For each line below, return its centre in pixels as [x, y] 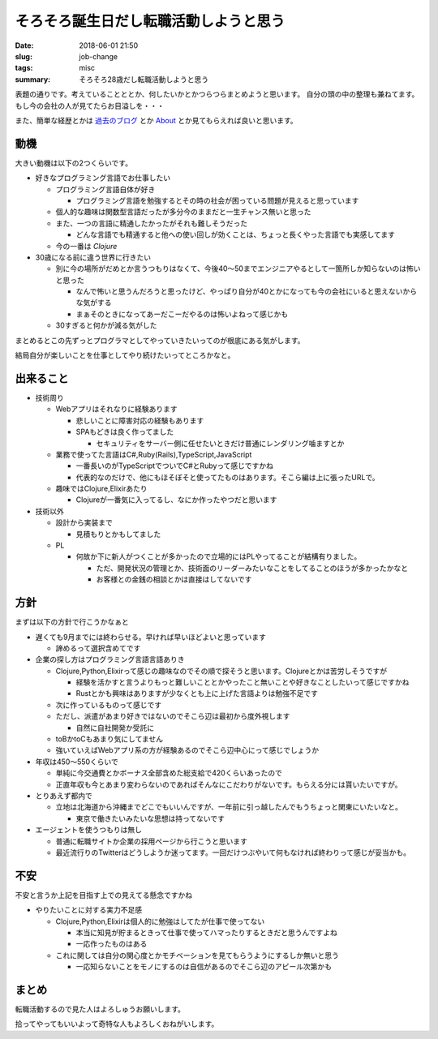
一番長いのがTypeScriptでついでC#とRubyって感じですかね [175, 466]
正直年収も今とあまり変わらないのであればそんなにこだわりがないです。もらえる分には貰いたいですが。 [229, 784]
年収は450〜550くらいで [77, 762]
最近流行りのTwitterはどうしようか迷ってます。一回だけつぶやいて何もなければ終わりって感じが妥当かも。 [233, 852]
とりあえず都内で [64, 796]
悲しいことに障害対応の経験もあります [140, 420]
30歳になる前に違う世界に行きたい [93, 257]
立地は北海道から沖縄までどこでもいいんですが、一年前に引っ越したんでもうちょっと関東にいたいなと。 [229, 807]
